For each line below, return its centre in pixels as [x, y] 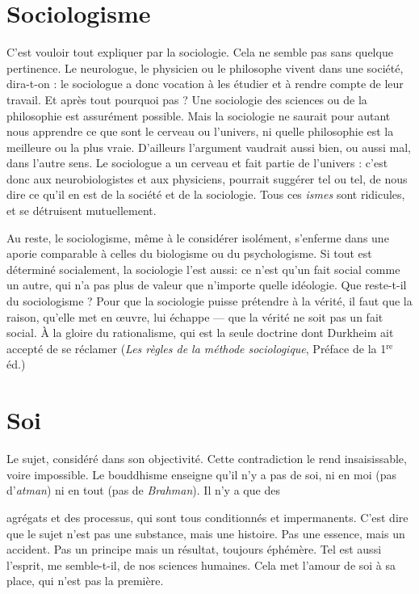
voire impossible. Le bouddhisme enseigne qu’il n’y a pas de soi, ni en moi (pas [201, 474]
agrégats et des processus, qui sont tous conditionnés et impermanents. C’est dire [207, 517]
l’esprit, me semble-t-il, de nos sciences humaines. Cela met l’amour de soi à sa [201, 565]
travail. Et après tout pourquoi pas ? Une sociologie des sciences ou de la [187, 99]
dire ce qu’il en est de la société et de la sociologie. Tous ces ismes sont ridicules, [206, 194]
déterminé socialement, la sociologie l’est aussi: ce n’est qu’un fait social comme [203, 269]
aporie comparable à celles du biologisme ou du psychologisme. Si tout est [189, 253]
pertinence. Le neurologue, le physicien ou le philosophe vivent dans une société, [205, 67]
